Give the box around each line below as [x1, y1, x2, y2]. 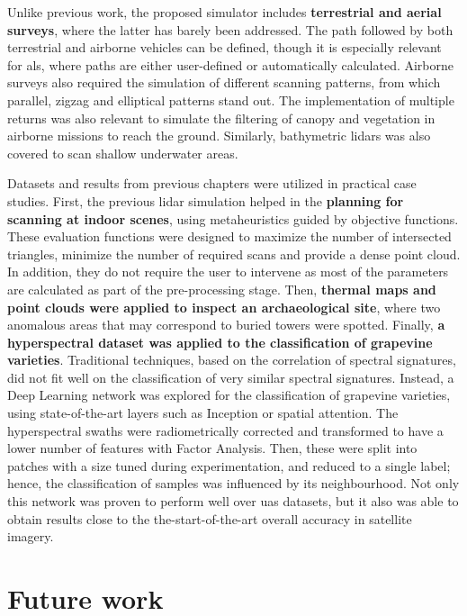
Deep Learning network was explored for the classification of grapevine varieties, [7, 385, 451, 404]
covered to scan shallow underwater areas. [7, 143, 238, 162]
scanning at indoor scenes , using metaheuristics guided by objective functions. [7, 209, 459, 228]
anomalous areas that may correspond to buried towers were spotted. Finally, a [7, 315, 445, 334]
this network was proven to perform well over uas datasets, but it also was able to [7, 492, 459, 511]
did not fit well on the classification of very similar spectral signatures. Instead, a [7, 367, 454, 386]
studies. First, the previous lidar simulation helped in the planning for [7, 191, 404, 210]
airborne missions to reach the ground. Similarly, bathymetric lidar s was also [7, 126, 431, 145]
